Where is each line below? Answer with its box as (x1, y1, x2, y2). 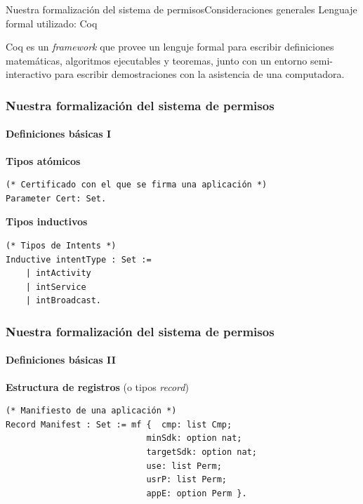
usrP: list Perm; (146, 475, 227, 485)
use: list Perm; (146, 460, 222, 471)
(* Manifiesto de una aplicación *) (6, 406, 177, 416)
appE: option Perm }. (146, 488, 247, 498)
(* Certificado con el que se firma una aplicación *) (6, 180, 268, 190)
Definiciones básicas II (6, 352, 116, 367)
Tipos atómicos (6, 153, 81, 168)
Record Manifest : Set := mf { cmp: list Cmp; (6, 419, 232, 430)
